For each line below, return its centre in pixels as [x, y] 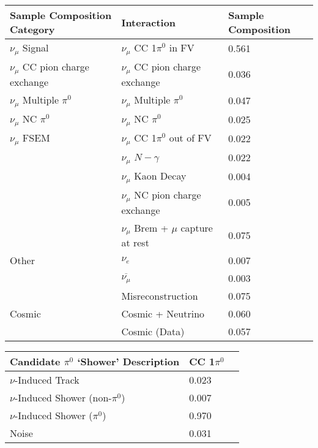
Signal [35, 47]
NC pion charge [168, 194]
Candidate [35, 362]
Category [32, 29]
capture [197, 227]
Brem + [151, 227]
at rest [135, 243]
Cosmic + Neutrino [163, 314]
